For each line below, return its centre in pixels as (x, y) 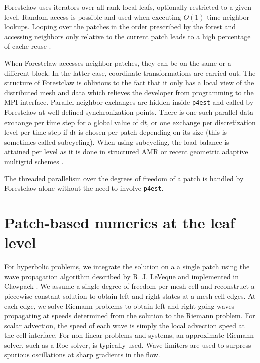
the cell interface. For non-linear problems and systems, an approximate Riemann (129, 335)
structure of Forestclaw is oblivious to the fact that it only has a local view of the (129, 83)
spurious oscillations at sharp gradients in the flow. (82, 355)
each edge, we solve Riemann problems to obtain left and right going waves (119, 306)
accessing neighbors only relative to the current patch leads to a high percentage (127, 36)
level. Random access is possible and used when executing (93, 16)
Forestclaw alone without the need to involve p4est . (84, 188)
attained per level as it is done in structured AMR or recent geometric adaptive (126, 151)
